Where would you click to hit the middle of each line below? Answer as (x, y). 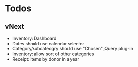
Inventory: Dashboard (34, 38)
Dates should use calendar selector (48, 44)
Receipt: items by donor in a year (46, 59)
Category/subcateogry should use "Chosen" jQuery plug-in (72, 49)
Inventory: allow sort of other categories (53, 54)
